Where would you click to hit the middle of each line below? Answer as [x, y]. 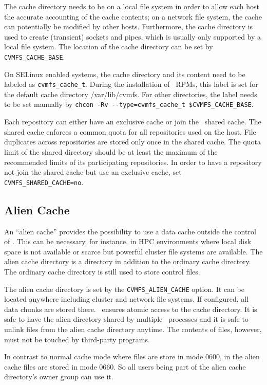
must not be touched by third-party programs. [77, 339]
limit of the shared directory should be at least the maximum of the [111, 151]
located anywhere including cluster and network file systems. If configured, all [127, 299]
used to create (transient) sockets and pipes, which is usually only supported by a [133, 36]
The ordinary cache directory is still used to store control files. [102, 271]
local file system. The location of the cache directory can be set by [109, 47]
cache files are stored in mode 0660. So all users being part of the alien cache [125, 366]
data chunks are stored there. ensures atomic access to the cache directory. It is [131, 309]
